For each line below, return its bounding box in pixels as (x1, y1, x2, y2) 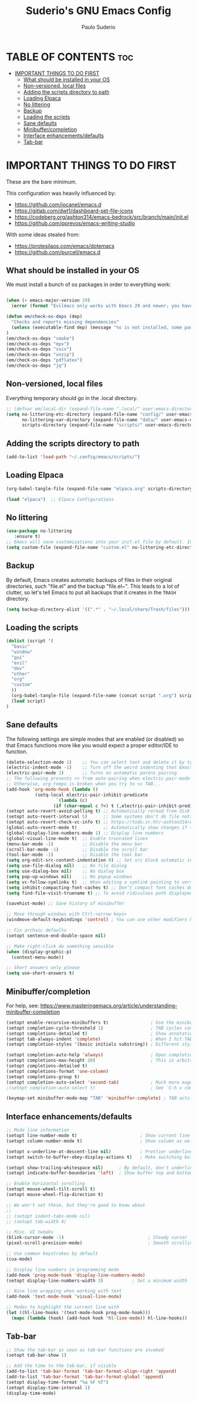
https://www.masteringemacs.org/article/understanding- (40, 1002, 178, 1009)
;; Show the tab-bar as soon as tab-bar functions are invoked (6, 1347, 164, 1353)
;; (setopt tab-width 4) (6, 1218, 67, 1224)
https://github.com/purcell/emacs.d (14, 248, 101, 256)
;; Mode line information (6, 1127, 69, 1133)
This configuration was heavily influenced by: (6, 189, 116, 197)
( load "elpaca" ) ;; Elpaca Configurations (6, 496, 114, 502)
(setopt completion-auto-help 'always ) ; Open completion (6, 1052, 195, 1058)
